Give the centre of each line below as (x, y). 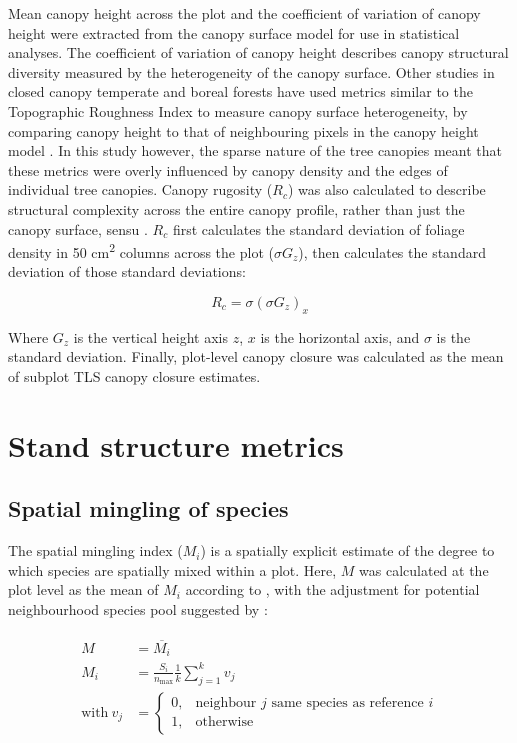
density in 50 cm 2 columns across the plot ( (141, 250)
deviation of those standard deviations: (127, 271)
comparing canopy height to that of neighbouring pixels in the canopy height (243, 130)
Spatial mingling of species (148, 508)
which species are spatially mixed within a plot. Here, (172, 569)
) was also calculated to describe (387, 189)
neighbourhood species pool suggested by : (138, 608)
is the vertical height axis (150, 336)
